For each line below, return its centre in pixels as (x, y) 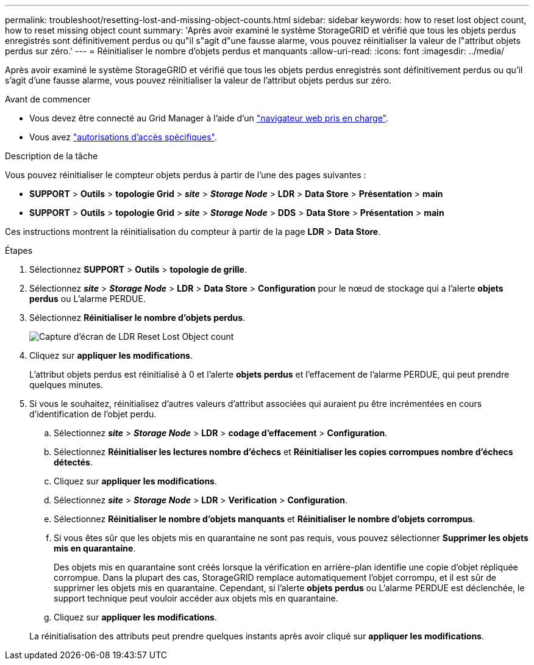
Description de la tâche (52, 156)
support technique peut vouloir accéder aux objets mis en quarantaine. (196, 598)
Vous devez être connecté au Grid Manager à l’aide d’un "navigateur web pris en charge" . (209, 118)
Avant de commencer (48, 99)
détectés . (73, 462)
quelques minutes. (66, 385)
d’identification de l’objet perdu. (93, 414)
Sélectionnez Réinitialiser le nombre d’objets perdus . (137, 318)
